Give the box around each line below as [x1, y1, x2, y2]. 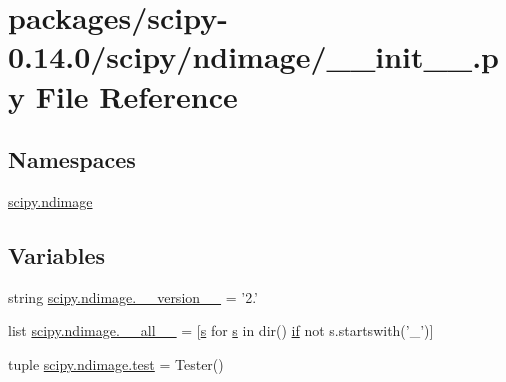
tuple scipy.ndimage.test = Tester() [8, 353, 224, 374]
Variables [8, 239, 106, 270]
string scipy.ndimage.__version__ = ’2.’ [8, 286, 259, 307]
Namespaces [8, 144, 136, 175]
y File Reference [8, 75, 238, 116]
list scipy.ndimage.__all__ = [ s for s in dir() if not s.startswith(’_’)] [8, 320, 434, 341]
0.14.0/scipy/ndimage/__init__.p [8, 36, 499, 77]
